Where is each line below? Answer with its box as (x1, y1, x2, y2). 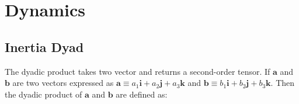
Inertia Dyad (5, 37, 84, 56)
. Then (270, 77, 295, 89)
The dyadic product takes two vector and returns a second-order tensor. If (5, 65, 270, 77)
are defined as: (116, 88, 168, 100)
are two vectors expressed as (12, 77, 114, 89)
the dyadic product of (5, 88, 82, 100)
